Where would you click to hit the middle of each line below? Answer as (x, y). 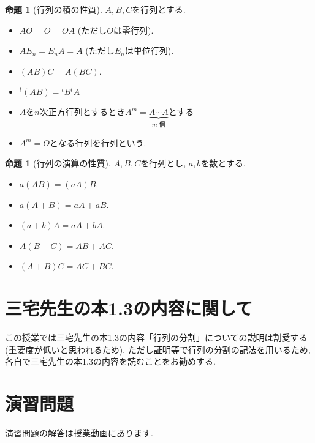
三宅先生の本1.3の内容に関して (129, 308)
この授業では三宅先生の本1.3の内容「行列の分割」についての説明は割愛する (156, 337)
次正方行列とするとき (82, 112)
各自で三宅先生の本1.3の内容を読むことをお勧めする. (110, 361)
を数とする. (223, 163)
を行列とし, (163, 163)
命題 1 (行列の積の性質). (54, 9)
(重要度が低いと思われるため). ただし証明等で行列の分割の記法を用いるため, (158, 349)
